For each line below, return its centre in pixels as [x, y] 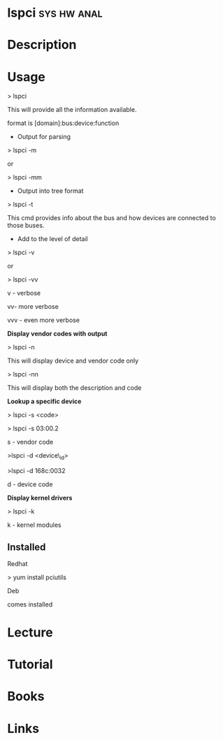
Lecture [30, 633]
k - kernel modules [34, 525]
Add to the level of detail [53, 239]
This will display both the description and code [74, 388]
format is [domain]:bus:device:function [63, 123]
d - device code [30, 484]
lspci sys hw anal [55, 13]
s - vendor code [30, 442]
